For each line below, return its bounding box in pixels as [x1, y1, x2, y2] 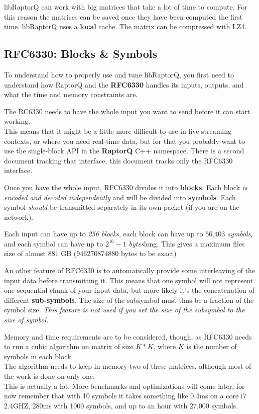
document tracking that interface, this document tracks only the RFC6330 [4, 155, 233, 165]
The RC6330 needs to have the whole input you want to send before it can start [4, 106, 250, 116]
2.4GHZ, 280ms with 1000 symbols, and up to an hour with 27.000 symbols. [4, 400, 238, 410]
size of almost [4, 248, 46, 259]
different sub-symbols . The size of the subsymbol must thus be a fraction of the [4, 294, 254, 305]
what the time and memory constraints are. [4, 89, 138, 100]
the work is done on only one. [4, 371, 95, 381]
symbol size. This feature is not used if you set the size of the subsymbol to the [4, 304, 245, 315]
